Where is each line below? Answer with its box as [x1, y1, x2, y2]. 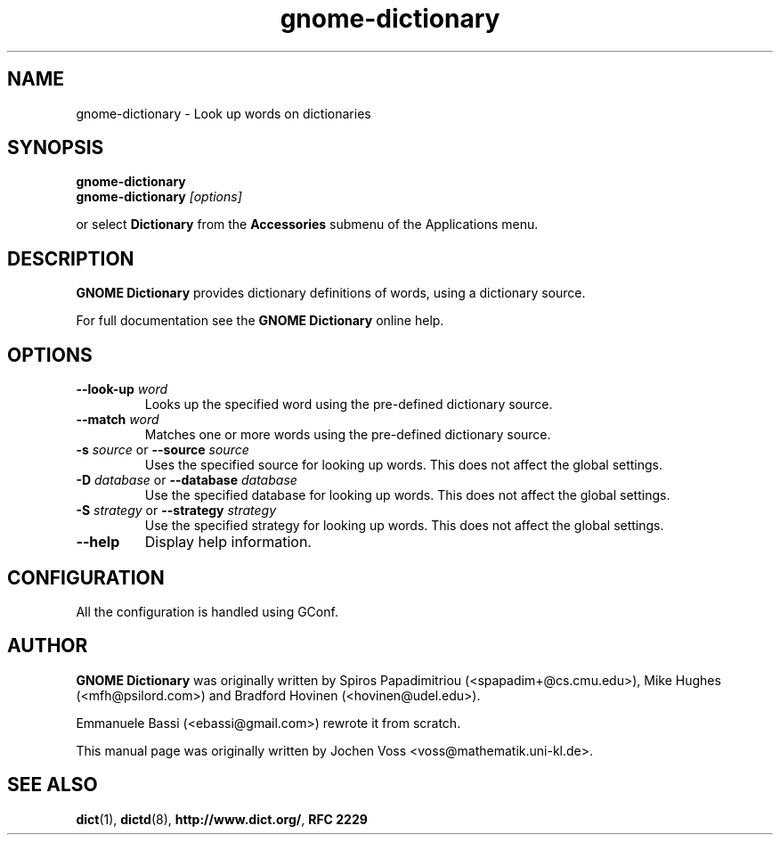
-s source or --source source [76, 442, 249, 458]
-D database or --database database [76, 472, 297, 488]
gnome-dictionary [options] [76, 189, 242, 205]
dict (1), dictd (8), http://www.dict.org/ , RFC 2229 [76, 811, 368, 827]
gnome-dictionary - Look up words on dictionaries [76, 105, 371, 121]
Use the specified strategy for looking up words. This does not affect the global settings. [144, 518, 664, 534]
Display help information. [144, 533, 312, 552]
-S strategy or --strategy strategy [76, 503, 277, 519]
